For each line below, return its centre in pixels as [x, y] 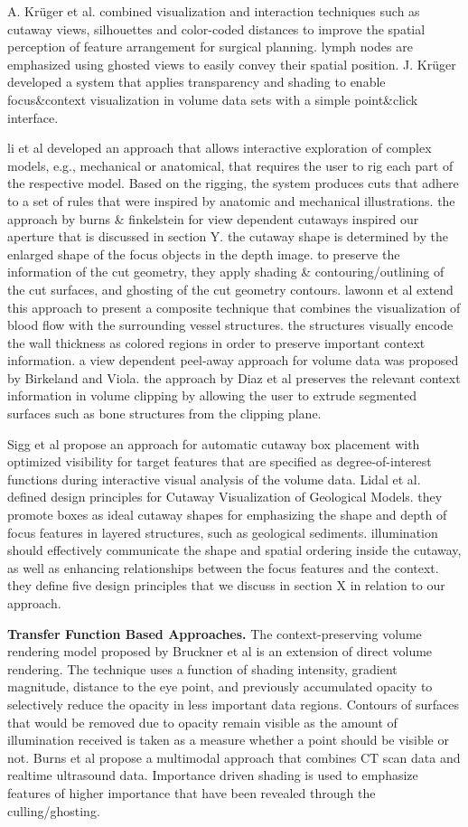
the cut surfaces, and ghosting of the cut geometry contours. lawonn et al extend [230, 289]
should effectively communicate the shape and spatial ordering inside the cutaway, [234, 550]
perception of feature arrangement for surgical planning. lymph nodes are [210, 47]
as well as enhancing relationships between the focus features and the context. [223, 567]
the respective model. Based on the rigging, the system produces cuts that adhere [233, 183]
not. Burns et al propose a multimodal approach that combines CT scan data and [234, 757]
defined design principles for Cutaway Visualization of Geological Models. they [225, 497]
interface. [33, 117]
